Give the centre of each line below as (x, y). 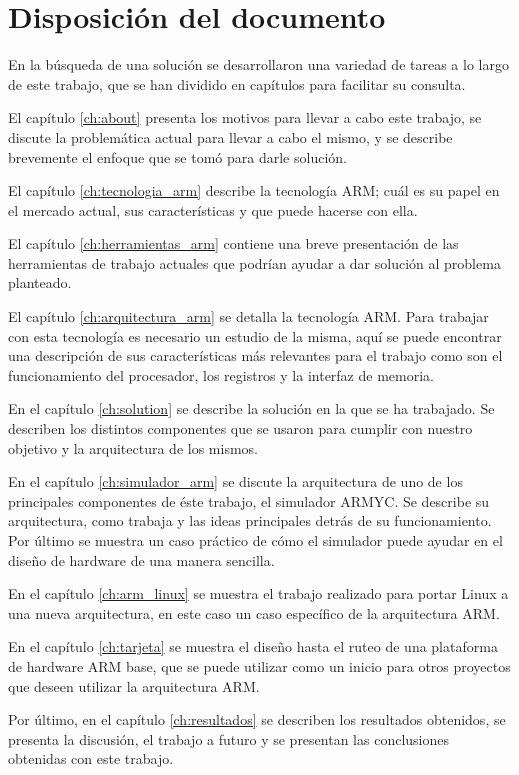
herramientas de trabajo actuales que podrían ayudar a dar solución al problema (254, 262)
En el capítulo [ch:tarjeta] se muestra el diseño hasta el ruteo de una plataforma (253, 646)
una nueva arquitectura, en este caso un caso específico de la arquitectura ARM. (254, 612)
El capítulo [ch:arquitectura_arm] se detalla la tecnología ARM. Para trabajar (248, 316)
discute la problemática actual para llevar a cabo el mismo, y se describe (230, 136)
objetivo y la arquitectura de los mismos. (133, 447)
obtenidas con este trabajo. (91, 758)
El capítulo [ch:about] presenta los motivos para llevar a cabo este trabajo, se (245, 117)
